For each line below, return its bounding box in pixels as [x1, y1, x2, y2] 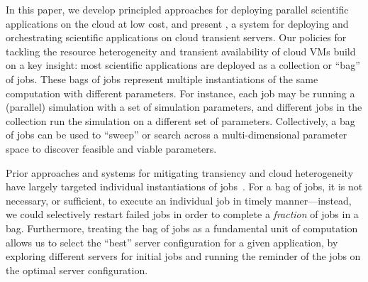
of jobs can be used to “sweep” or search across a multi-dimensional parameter [6, 127, 347, 142]
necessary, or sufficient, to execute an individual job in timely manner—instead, [6, 192, 352, 207]
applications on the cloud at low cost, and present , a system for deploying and [6, 16, 349, 31]
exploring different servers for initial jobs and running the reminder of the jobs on [6, 249, 361, 264]
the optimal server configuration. [6, 262, 148, 277]
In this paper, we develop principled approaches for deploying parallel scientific [6, 2, 349, 16]
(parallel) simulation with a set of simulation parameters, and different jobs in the [6, 99, 362, 114]
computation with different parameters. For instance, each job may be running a [6, 85, 355, 100]
